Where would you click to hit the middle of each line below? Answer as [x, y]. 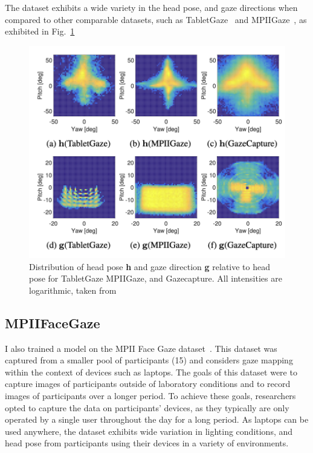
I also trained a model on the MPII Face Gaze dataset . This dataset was [141, 348]
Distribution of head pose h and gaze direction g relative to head [150, 266]
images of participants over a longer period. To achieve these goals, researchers [150, 395]
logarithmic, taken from [73, 290]
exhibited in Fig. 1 [40, 31]
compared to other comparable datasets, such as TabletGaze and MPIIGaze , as [156, 19]
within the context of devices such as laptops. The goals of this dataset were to [151, 372]
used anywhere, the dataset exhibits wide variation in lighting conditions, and [149, 431]
